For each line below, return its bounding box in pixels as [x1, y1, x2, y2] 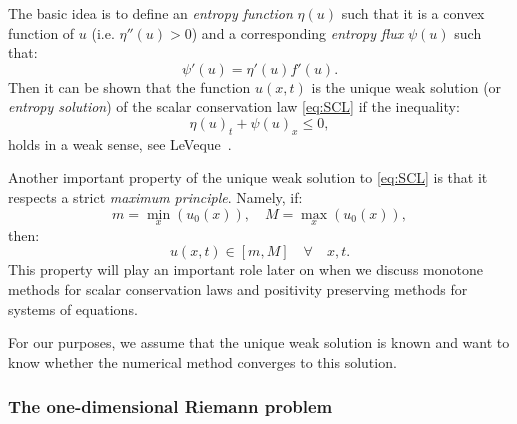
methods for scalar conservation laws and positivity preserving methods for [8, 278, 468, 299]
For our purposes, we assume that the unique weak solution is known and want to [8, 332, 510, 353]
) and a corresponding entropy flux [191, 22, 404, 43]
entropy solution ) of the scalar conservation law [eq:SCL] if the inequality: [8, 96, 460, 117]
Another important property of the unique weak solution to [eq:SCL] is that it [8, 167, 488, 188]
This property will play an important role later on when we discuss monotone [8, 259, 483, 280]
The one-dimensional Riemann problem [8, 394, 333, 419]
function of [8, 22, 75, 43]
